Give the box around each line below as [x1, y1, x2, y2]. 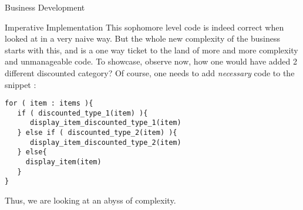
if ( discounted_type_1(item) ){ [17, 109, 148, 117]
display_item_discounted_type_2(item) [29, 138, 181, 147]
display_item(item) [25, 158, 102, 167]
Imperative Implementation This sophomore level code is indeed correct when [5, 21, 284, 33]
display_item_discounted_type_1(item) [29, 118, 181, 127]
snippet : [5, 78, 36, 90]
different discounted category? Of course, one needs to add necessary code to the [5, 66, 295, 79]
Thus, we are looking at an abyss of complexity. [5, 194, 176, 206]
